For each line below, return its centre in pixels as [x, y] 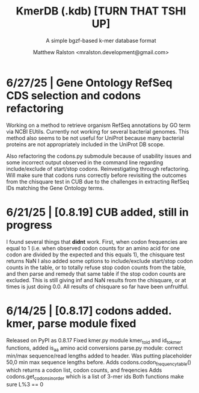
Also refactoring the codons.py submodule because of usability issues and [99, 156]
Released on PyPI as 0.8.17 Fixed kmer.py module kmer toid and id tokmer [94, 341]
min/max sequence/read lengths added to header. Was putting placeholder [99, 356]
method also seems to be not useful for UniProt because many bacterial [95, 138]
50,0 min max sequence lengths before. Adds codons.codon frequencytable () [99, 363]
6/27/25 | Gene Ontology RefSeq [89, 83]
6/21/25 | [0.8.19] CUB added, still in [98, 212]
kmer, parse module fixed [71, 323]
